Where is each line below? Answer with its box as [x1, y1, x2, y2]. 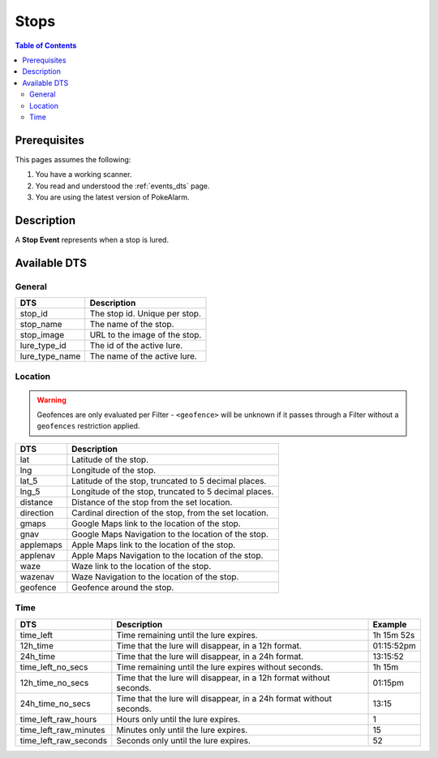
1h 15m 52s [372, 629, 415, 640]
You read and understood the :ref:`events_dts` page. [35, 181, 210, 191]
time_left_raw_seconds [19, 734, 108, 746]
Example [372, 618, 407, 630]
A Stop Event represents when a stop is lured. [15, 235, 170, 244]
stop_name [19, 319, 62, 330]
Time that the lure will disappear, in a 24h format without [116, 692, 333, 704]
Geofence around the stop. [71, 581, 174, 592]
